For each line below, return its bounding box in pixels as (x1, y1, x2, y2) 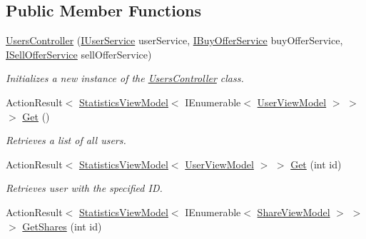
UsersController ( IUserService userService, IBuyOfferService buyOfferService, (6, 33, 343, 48)
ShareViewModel (257, 204, 330, 219)
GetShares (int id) (22, 218, 102, 233)
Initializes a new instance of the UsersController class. (6, 71, 244, 86)
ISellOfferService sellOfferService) (6, 46, 152, 61)
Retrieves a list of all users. (6, 133, 126, 148)
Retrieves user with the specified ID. (6, 180, 163, 195)
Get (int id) (290, 156, 342, 171)
